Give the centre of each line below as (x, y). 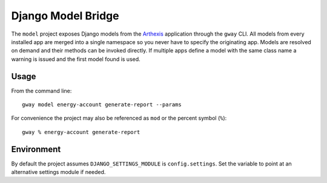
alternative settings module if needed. (58, 172)
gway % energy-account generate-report (81, 132)
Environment (36, 149)
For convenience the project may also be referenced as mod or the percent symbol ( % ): (119, 118)
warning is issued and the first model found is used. (76, 59)
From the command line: (41, 91)
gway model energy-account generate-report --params (102, 105)
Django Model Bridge (65, 16)
